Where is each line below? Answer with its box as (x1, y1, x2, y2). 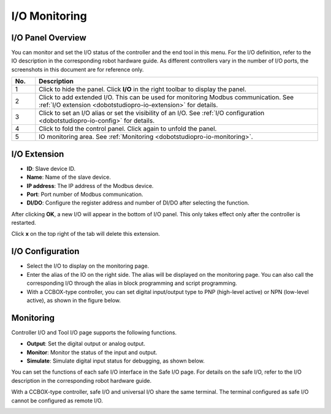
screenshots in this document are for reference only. (11, 66, 144, 73)
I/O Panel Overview (11, 32, 87, 43)
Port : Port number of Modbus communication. (26, 190, 143, 198)
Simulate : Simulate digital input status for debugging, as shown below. (26, 357, 205, 364)
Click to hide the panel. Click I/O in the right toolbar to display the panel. (39, 85, 246, 94)
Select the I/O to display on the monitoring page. (26, 262, 150, 269)
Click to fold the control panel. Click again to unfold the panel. (39, 124, 217, 133)
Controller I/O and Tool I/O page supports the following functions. (11, 328, 177, 336)
